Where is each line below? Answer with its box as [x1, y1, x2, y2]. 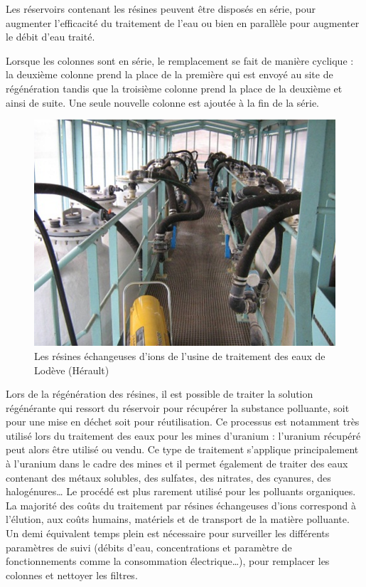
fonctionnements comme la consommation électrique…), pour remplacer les [6, 554, 330, 569]
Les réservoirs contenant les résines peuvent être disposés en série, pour [6, 1, 316, 16]
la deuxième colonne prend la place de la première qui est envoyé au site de [6, 67, 333, 82]
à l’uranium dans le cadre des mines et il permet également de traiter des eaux [6, 456, 348, 471]
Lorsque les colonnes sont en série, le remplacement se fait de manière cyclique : [6, 53, 354, 68]
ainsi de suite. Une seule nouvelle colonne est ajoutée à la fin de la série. [6, 95, 319, 110]
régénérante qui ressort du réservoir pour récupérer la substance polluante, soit [6, 400, 350, 415]
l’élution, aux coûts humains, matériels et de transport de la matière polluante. [6, 512, 350, 527]
